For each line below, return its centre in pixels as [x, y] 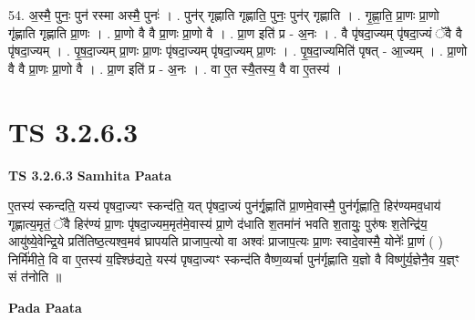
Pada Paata [45, 308]
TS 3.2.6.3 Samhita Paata [90, 175]
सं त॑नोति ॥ [35, 277]
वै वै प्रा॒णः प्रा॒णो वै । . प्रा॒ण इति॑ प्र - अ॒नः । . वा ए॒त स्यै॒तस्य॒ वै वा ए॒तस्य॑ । [176, 68]
